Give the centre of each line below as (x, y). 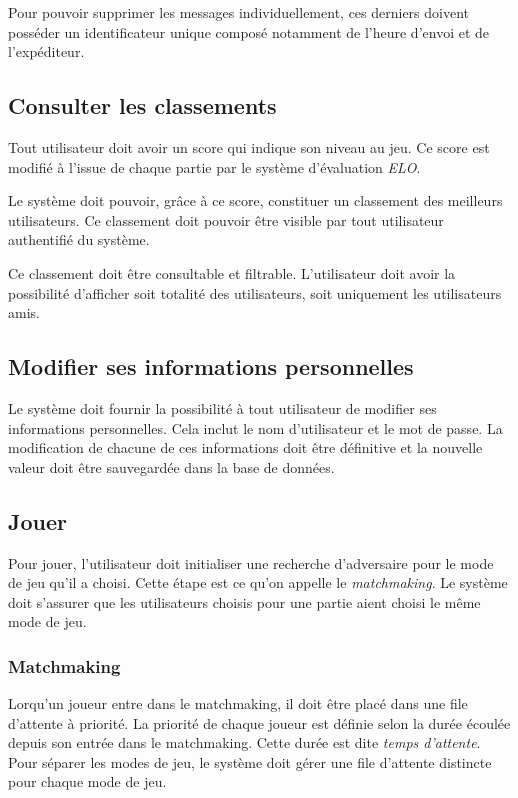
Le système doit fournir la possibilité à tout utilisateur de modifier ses (222, 407)
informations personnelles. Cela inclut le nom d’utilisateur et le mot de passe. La (255, 427)
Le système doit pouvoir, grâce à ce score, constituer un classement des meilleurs (255, 200)
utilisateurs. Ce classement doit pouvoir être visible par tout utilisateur (226, 219)
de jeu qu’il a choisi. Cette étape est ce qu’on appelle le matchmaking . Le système (258, 582)
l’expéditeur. (46, 51)
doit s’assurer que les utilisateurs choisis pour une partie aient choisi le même (244, 601)
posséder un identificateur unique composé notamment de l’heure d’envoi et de (249, 31)
